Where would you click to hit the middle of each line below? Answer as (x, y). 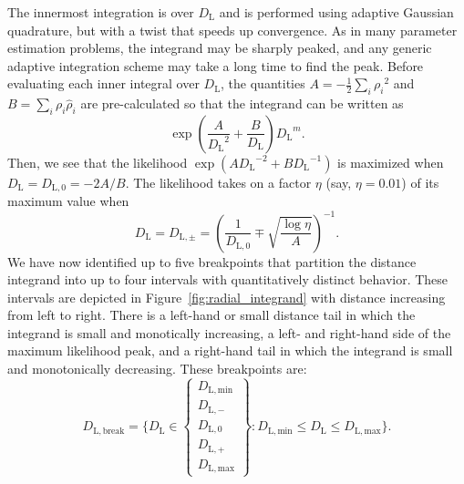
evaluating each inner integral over (103, 83)
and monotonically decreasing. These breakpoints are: (157, 369)
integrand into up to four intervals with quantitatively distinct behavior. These (228, 279)
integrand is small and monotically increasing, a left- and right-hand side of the (229, 332)
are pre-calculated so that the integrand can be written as (242, 103)
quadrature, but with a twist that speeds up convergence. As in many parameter (232, 30)
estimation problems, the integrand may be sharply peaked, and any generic (220, 48)
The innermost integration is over (101, 12)
